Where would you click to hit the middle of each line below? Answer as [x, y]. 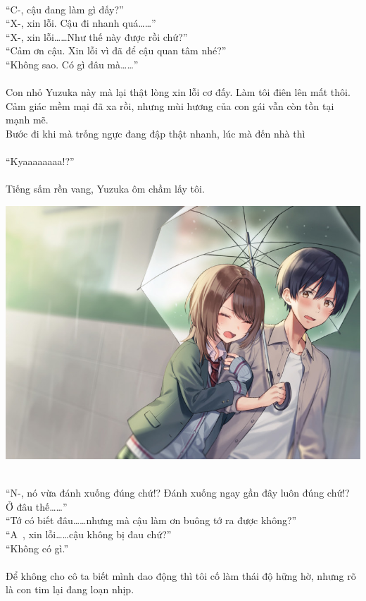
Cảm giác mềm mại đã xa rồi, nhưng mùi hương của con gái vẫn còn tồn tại [170, 105]
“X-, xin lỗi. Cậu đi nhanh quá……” [81, 23]
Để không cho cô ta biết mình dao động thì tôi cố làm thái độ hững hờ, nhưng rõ [181, 575]
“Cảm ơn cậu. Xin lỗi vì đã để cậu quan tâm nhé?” [116, 50]
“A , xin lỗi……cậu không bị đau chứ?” [89, 534]
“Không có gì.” [37, 548]
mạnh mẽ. [27, 120]
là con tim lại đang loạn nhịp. [70, 589]
